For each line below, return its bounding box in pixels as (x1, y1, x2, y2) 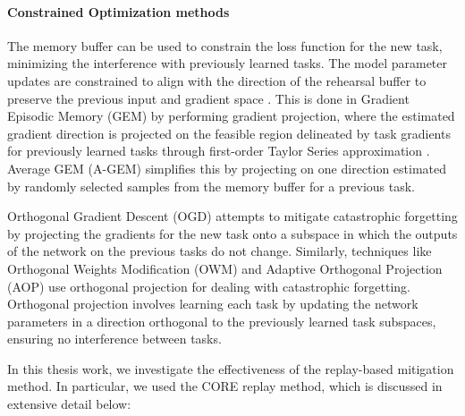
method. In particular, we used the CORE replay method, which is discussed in (7, 377, 443, 395)
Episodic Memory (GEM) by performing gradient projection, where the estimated (7, 106, 455, 125)
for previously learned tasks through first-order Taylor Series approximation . (7, 141, 430, 160)
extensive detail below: (7, 395, 131, 413)
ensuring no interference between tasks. (7, 329, 222, 348)
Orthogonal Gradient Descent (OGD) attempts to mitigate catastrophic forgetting (7, 207, 458, 225)
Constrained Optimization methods (7, 2, 230, 21)
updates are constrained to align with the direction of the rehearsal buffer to (7, 71, 427, 89)
